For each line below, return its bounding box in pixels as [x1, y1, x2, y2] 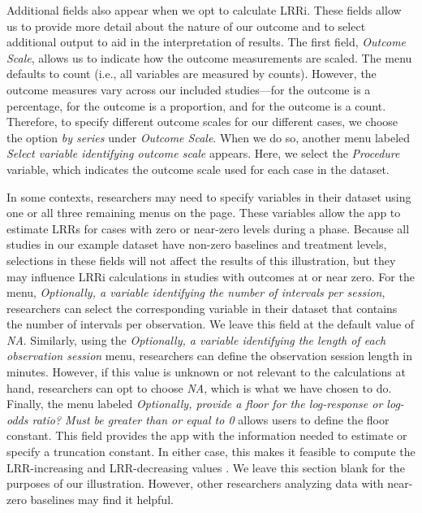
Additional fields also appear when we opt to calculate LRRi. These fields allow [6, 2, 402, 18]
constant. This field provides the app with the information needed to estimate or [6, 427, 407, 444]
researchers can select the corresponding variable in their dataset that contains [6, 299, 398, 316]
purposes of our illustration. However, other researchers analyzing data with [6, 475, 384, 492]
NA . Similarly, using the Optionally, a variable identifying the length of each [6, 331, 386, 348]
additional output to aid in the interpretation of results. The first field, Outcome [6, 33, 407, 50]
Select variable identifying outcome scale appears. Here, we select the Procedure [6, 145, 400, 162]
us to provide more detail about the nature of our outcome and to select [6, 17, 366, 34]
